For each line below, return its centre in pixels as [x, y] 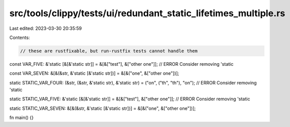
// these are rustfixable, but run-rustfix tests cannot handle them [109, 51]
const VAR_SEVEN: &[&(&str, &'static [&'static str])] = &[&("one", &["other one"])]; [94, 73]
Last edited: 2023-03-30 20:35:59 [46, 28]
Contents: [20, 37]
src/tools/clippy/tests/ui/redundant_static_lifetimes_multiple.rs [147, 13]
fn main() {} [22, 118]
